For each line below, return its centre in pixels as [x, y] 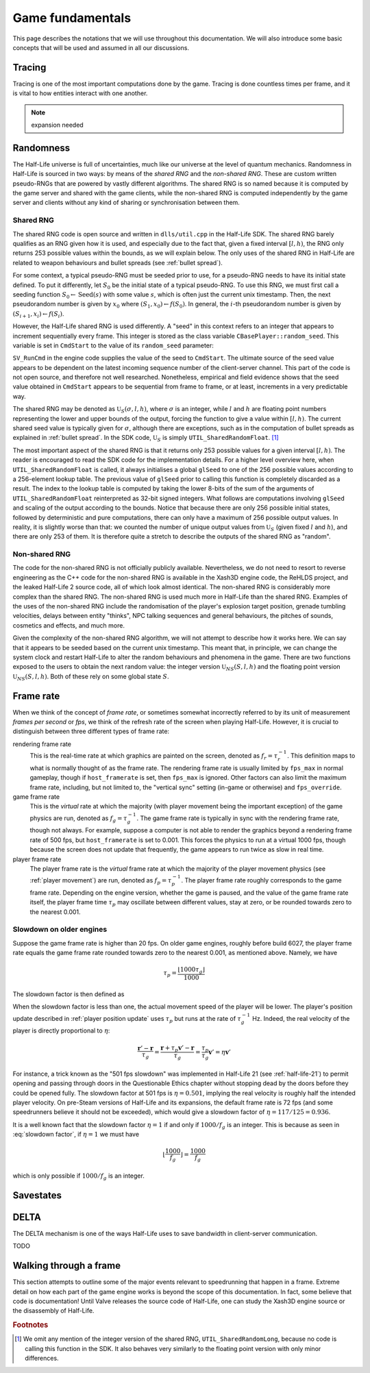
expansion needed [57, 125]
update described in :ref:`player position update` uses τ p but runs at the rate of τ [127, 1019]
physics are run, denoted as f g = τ [78, 819]
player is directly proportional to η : [61, 1030]
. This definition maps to [321, 756]
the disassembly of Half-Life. [53, 1311]
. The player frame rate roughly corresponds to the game [261, 880]
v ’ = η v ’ [220, 1052]
